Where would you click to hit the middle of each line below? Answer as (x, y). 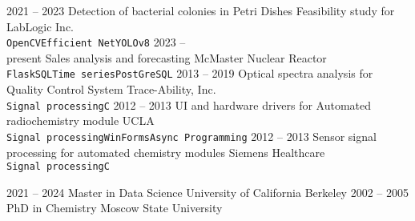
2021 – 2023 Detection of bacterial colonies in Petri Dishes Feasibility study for (201, 10)
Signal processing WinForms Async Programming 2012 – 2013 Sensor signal (191, 136)
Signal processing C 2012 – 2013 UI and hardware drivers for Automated (189, 104)
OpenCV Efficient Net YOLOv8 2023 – (96, 42)
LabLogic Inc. (40, 26)
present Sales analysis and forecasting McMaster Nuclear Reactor (167, 57)
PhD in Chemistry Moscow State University (115, 208)
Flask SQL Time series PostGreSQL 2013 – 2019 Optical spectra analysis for (190, 73)
